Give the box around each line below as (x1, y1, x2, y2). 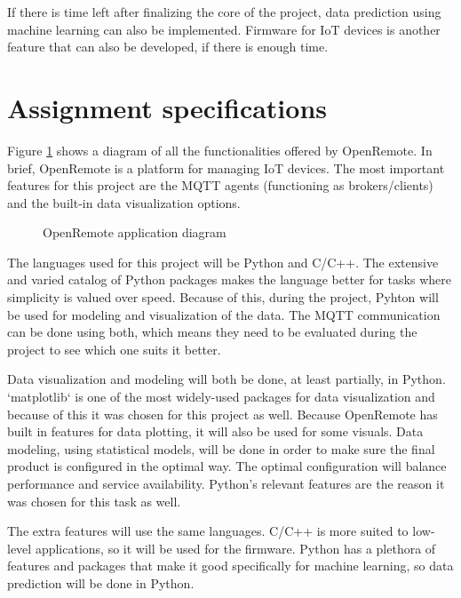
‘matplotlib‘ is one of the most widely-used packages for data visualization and (7, 387, 435, 406)
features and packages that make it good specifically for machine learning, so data (7, 556, 454, 575)
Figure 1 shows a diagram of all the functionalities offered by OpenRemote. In (7, 140, 433, 159)
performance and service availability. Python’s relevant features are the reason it (7, 474, 445, 492)
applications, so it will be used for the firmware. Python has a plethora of (35, 538, 436, 557)
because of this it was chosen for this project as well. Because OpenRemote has (7, 404, 438, 423)
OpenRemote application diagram (43, 223, 227, 242)
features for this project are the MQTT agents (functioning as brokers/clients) (7, 176, 433, 195)
